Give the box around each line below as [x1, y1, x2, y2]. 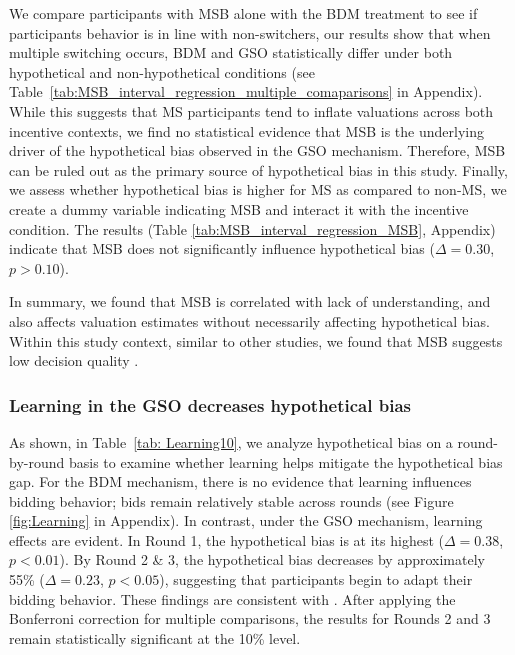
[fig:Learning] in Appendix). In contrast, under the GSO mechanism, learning [9, 510, 483, 531]
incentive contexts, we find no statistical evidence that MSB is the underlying [9, 120, 484, 141]
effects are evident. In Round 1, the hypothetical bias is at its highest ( [9, 529, 444, 550]
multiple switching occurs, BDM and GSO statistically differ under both [9, 42, 453, 63]
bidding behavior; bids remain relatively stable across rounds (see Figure [9, 490, 454, 511]
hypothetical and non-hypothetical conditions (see [9, 61, 315, 82]
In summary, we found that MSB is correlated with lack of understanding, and [9, 291, 491, 312]
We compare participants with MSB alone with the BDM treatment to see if [9, 3, 478, 23]
